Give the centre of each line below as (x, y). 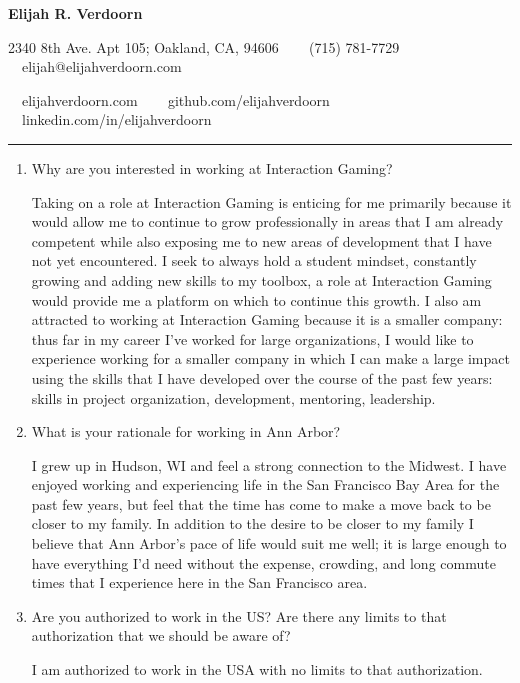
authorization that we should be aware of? (161, 635)
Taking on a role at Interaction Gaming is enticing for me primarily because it (271, 201)
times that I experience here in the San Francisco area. (199, 582)
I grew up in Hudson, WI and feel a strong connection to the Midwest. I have (269, 464)
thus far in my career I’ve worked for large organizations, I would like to (252, 338)
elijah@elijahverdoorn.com (101, 66)
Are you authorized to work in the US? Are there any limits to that (239, 615)
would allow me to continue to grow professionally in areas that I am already (267, 221)
